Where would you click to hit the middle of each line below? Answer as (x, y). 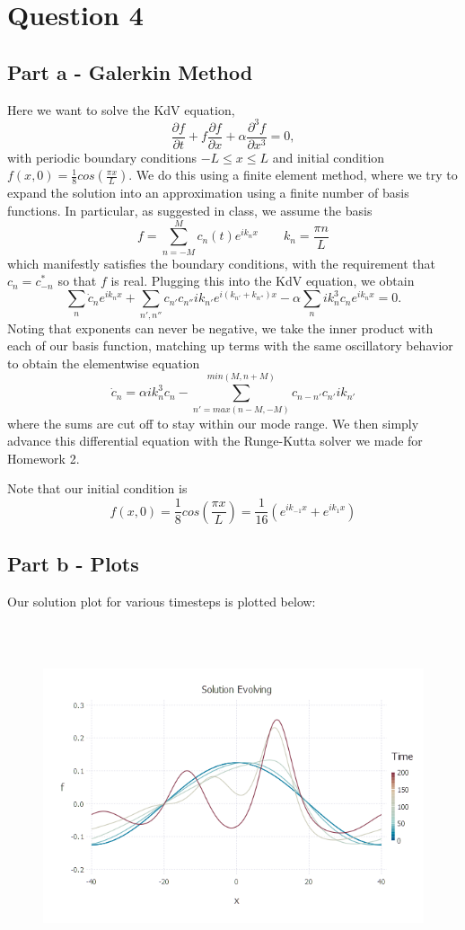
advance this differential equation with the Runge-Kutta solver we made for (215, 441)
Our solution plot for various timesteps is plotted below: (162, 601)
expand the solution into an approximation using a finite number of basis (208, 193)
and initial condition (329, 157)
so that (77, 281)
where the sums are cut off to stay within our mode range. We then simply (213, 423)
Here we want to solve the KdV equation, (121, 109)
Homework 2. (44, 458)
